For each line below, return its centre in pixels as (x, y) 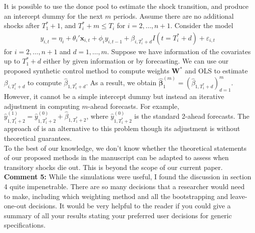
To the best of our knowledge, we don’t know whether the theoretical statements (125, 148)
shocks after (22, 25)
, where (97, 116)
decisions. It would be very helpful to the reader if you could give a (130, 206)
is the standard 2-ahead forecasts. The (192, 116)
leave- (239, 196)
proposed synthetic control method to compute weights (87, 70)
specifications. (25, 225)
